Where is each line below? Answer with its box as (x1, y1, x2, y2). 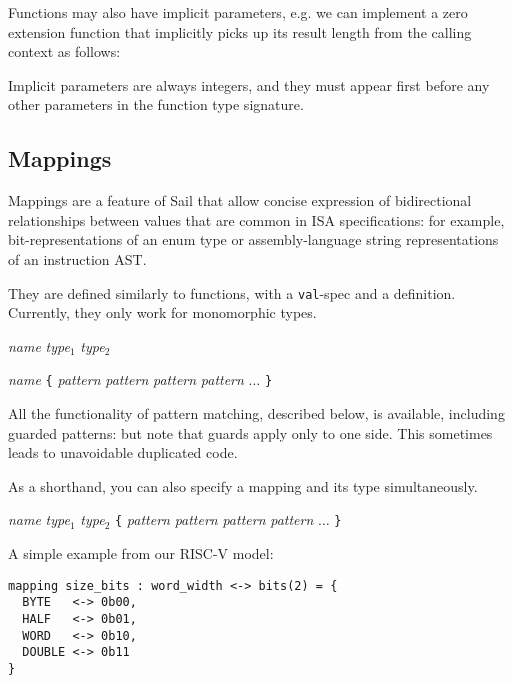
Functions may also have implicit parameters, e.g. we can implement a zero (8, 2, 468, 22)
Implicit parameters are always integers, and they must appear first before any (8, 74, 490, 95)
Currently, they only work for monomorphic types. (8, 302, 317, 323)
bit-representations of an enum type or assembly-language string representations (8, 229, 499, 250)
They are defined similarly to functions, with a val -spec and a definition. (8, 282, 456, 303)
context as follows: (8, 41, 121, 62)
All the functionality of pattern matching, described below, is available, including (8, 403, 505, 424)
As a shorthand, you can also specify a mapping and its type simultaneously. (8, 475, 478, 496)
